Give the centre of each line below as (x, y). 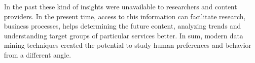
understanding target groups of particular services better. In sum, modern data (124, 35)
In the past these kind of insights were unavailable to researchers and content (121, 6)
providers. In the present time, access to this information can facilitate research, (125, 16)
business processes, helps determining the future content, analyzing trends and (123, 26)
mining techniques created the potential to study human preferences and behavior (128, 45)
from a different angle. (37, 54)
